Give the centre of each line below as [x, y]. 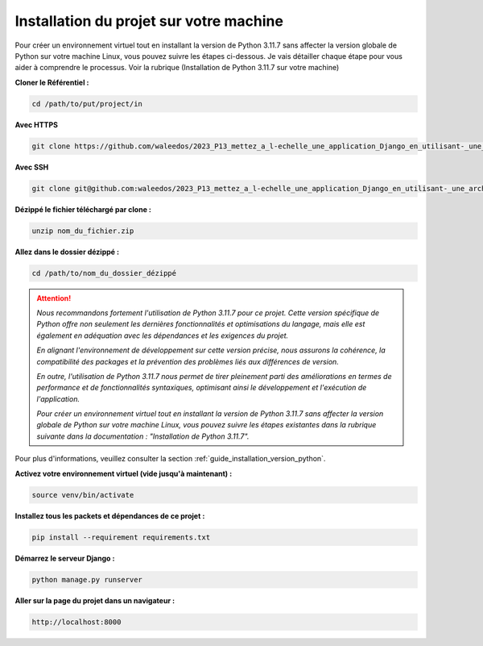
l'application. [58, 398]
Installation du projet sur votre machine [149, 21]
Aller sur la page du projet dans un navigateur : [95, 600]
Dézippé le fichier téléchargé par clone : [83, 209]
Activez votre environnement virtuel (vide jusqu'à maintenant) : [124, 473]
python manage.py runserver [87, 579]
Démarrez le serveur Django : [65, 558]
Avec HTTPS [36, 124]
